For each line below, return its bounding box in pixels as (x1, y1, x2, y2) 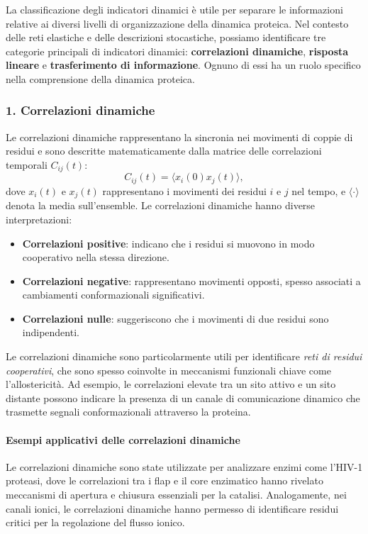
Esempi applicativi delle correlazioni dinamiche (6, 432, 240, 447)
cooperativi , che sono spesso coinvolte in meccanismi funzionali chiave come (6, 362, 331, 377)
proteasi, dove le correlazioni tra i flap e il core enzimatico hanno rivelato (6, 473, 323, 488)
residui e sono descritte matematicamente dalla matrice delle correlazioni (6, 143, 322, 158)
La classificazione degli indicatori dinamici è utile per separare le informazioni (6, 2, 343, 16)
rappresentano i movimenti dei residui (102, 183, 267, 198)
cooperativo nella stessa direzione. (22, 250, 169, 265)
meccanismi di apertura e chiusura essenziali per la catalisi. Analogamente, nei (6, 487, 347, 502)
